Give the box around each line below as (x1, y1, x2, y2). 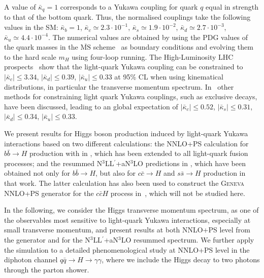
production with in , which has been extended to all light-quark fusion (29, 148, 248, 158)
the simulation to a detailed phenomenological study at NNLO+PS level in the (4, 244, 250, 255)
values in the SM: (4, 22, 58, 32)
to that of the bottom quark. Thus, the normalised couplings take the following (4, 12, 251, 22)
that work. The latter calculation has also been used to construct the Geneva (4, 177, 245, 188)
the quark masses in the (4, 42, 78, 52)
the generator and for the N (4, 234, 90, 245)
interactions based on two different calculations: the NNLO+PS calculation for (4, 138, 249, 148)
